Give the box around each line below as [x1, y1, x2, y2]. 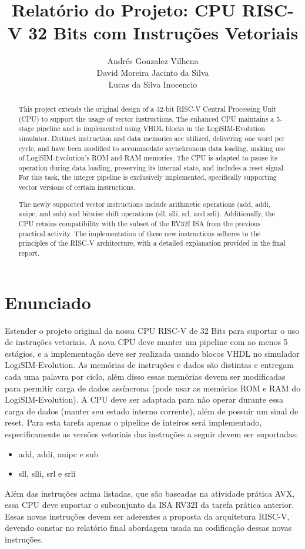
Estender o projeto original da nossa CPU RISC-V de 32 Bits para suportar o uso [5, 324, 300, 336]
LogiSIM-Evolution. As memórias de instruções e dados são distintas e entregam [5, 359, 294, 371]
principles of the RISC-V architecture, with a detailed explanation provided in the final [18, 238, 286, 248]
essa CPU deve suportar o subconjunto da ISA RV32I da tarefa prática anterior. [5, 498, 294, 511]
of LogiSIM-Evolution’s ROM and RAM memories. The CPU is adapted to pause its [18, 153, 278, 163]
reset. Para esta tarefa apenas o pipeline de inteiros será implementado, [5, 416, 262, 429]
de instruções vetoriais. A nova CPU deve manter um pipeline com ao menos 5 [5, 336, 288, 348]
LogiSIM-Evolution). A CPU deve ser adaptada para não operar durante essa [5, 393, 283, 406]
